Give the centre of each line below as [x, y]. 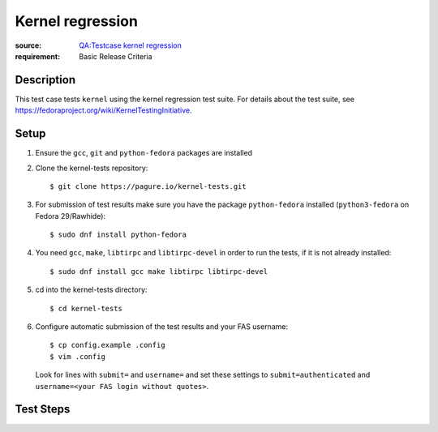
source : [28, 45]
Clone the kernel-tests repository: [92, 168]
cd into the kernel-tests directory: [91, 290]
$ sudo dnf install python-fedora [118, 235]
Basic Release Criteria [116, 56]
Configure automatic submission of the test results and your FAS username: [161, 327]
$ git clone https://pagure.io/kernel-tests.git [148, 186]
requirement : [38, 56]
